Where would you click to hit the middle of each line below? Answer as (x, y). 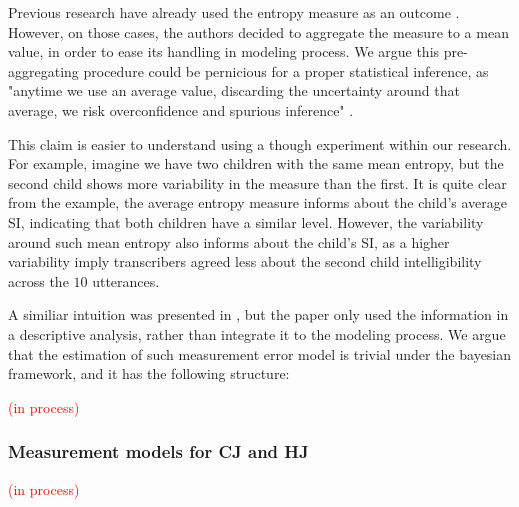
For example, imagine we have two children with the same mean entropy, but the (256, 163)
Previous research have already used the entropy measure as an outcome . (234, 12)
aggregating (43, 70)
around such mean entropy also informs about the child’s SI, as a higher (229, 241)
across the (38, 280)
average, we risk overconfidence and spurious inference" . (181, 109)
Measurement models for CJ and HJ (158, 451)
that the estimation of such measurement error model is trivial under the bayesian (260, 353)
